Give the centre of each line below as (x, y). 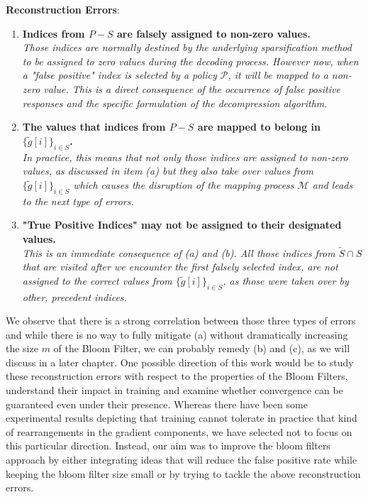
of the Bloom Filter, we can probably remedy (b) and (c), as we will (202, 348)
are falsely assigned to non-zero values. (213, 33)
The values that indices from (94, 127)
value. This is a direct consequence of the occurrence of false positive (192, 88)
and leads (333, 184)
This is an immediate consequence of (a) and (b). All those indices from (179, 252)
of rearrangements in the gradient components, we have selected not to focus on (179, 431)
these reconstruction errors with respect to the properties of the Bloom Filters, (177, 376)
